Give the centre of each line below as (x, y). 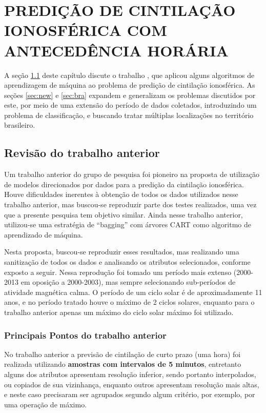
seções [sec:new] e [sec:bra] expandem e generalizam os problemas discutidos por (130, 95)
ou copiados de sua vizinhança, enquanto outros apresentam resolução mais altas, (132, 384)
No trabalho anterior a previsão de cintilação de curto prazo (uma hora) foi (122, 354)
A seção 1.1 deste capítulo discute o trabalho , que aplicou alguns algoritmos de (129, 75)
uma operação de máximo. (46, 404)
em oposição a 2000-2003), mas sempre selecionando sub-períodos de (128, 282)
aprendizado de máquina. (44, 234)
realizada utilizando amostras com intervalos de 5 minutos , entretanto (123, 364)
